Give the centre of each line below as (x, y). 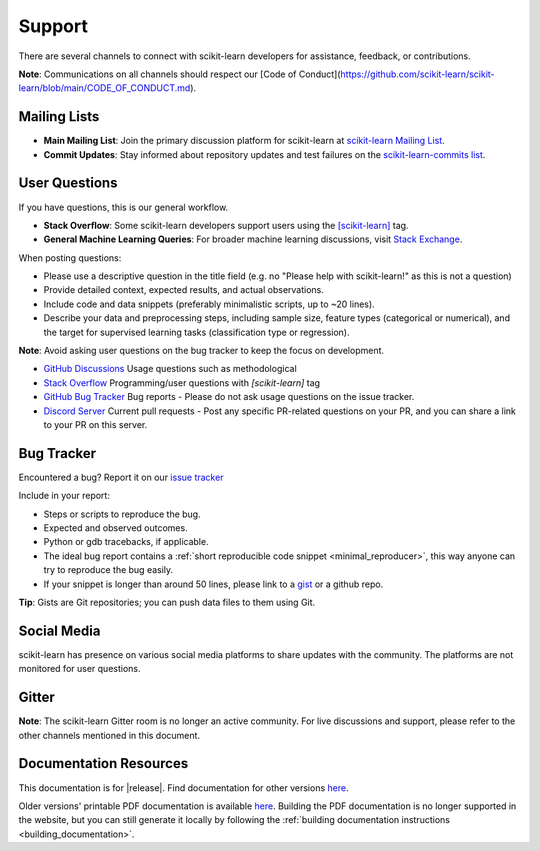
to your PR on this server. (95, 424)
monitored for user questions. (79, 669)
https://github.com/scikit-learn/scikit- (417, 74)
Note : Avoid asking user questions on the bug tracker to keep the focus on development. (201, 351)
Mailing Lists (59, 116)
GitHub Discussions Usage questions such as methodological (170, 369)
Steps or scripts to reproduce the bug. (122, 514)
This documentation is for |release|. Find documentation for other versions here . (183, 787)
